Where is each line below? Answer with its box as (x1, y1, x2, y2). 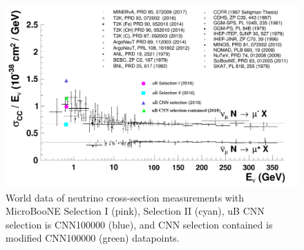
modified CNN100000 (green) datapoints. (6, 231, 180, 245)
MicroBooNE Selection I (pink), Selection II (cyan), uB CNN (6, 204, 265, 218)
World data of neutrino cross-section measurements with (6, 190, 245, 204)
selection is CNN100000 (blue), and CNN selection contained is (6, 217, 273, 231)
